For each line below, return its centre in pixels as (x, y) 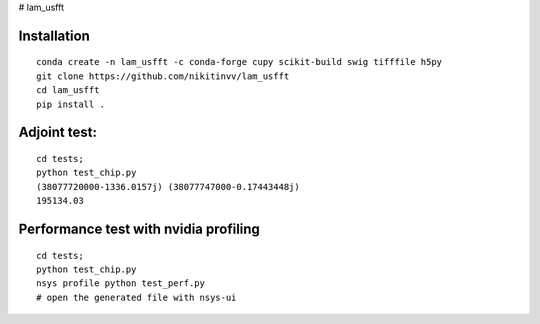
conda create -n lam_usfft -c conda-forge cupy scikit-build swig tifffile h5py (239, 62)
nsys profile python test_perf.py (120, 283)
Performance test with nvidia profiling (139, 228)
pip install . (70, 104)
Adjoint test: (57, 132)
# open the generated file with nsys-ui (136, 297)
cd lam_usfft (68, 90)
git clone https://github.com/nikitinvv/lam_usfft (163, 76)
